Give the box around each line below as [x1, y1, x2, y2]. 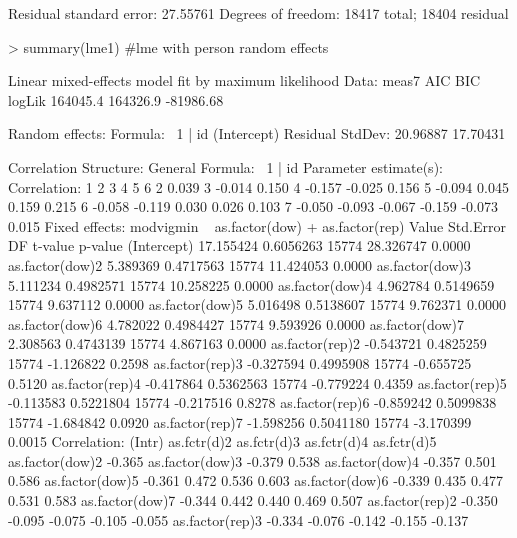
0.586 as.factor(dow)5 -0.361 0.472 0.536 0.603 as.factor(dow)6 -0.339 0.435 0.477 [8, 470, 503, 491]
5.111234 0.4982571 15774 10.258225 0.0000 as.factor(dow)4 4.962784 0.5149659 [8, 274, 495, 295]
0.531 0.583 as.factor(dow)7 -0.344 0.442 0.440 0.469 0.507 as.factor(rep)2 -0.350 [8, 490, 498, 511]
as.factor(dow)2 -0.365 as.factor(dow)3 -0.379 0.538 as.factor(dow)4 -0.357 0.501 [8, 450, 497, 471]
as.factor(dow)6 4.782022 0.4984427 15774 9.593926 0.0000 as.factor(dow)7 [8, 313, 465, 334]
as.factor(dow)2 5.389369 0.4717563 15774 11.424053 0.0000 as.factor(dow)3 [8, 254, 472, 275]
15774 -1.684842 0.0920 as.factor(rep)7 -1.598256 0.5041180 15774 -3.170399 [8, 411, 472, 432]
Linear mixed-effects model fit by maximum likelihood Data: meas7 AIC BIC [8, 70, 481, 91]
